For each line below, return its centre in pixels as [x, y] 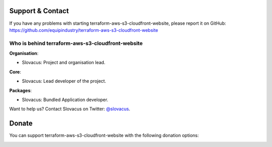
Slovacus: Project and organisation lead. [64, 63]
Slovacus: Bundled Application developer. [65, 100]
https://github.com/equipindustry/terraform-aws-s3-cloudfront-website [84, 30]
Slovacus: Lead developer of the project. [64, 81]
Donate [21, 124]
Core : [15, 72]
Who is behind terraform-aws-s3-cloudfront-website [76, 43]
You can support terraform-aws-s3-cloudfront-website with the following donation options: [104, 135]
